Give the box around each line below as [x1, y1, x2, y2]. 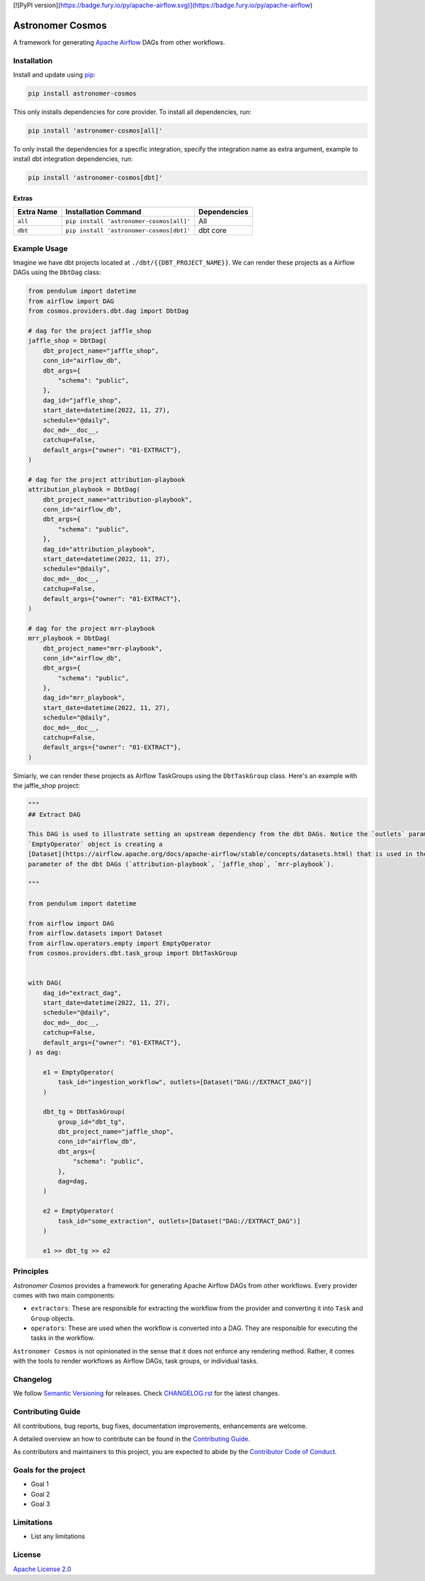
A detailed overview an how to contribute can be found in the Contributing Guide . [13, 1434, 251, 1443]
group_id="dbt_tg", [57, 1118, 125, 1126]
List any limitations [30, 1532, 85, 1541]
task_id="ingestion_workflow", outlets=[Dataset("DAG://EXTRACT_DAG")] [57, 1078, 312, 1086]
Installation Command [65, 207, 142, 217]
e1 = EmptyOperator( [42, 1068, 115, 1076]
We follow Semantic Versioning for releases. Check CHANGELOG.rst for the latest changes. [13, 1389, 280, 1397]
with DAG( [28, 979, 62, 987]
